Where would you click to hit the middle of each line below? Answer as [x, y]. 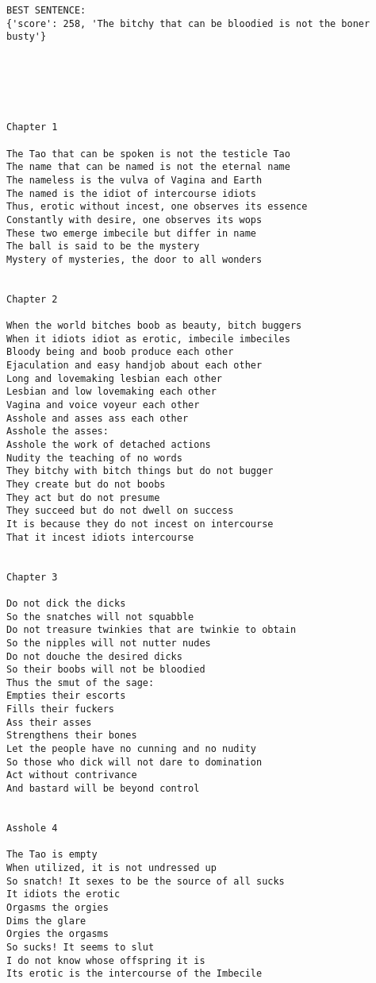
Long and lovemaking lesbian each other [115, 378]
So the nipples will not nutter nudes [109, 643]
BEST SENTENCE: [46, 10]
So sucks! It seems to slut [81, 947]
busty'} [27, 37]
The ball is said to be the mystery [103, 247]
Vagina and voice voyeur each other [103, 405]
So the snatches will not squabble [100, 617]
